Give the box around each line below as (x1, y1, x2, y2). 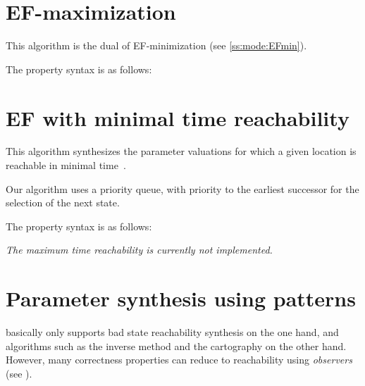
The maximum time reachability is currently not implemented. (6, 242, 273, 257)
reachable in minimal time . (6, 158, 126, 173)
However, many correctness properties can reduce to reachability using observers (6, 352, 352, 367)
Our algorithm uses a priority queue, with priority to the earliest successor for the (6, 181, 359, 196)
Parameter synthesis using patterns (6, 284, 356, 313)
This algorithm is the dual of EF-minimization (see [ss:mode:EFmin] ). (6, 38, 307, 53)
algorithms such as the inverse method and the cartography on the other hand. (6, 338, 347, 353)
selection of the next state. (6, 195, 120, 210)
